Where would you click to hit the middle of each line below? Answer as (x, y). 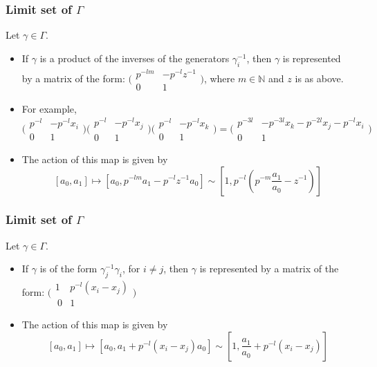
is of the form (68, 269)
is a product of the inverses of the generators (135, 58)
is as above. (319, 78)
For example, (49, 108)
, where (219, 78)
